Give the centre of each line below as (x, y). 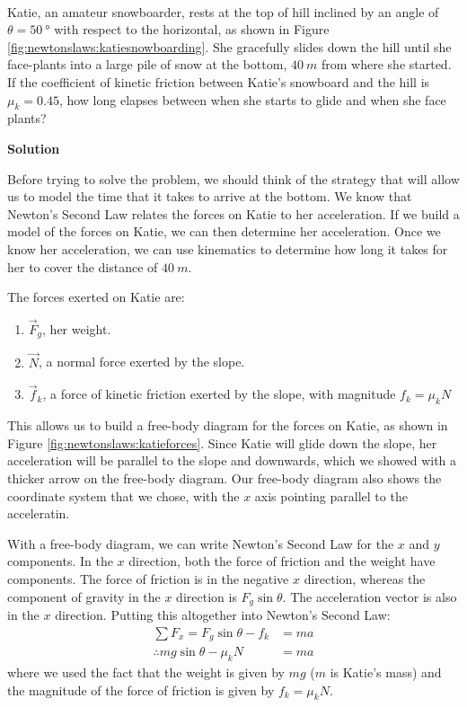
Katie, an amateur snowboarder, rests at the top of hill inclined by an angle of (223, 11)
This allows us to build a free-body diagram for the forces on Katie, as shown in (228, 425)
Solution (34, 148)
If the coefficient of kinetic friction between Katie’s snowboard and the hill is (219, 81)
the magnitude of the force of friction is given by (141, 689)
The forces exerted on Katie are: (96, 297)
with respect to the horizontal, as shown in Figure (192, 29)
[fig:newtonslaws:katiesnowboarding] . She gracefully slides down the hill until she (229, 46)
